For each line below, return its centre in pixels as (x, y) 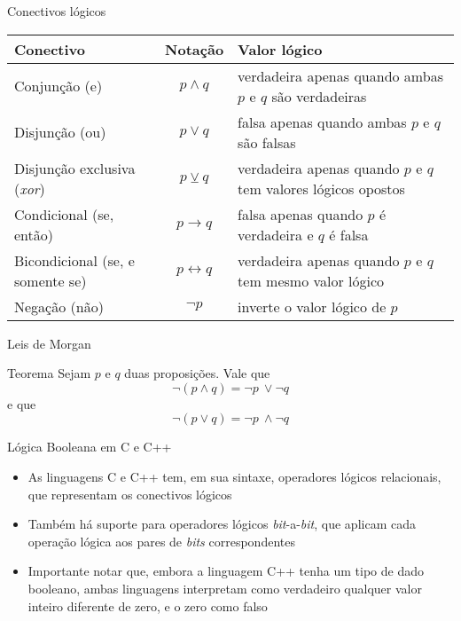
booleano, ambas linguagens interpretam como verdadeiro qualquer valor (225, 588)
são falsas (267, 142)
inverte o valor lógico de (312, 306)
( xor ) (30, 188)
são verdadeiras (319, 96)
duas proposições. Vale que (197, 373)
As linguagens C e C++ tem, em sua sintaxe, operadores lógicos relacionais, (234, 476)
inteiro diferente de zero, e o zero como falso (148, 605)
